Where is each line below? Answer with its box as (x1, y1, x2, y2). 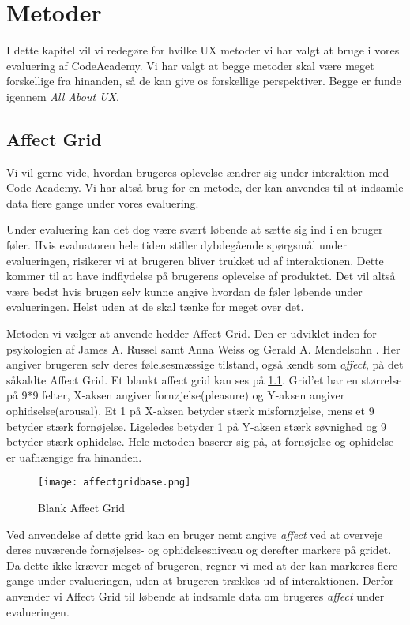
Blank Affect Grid (38, 500, 125, 516)
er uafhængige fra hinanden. (6, 448, 142, 465)
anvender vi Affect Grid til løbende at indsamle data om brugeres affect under (6, 588, 385, 604)
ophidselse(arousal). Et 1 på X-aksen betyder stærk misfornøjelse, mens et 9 (6, 402, 374, 419)
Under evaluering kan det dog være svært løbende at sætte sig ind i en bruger (6, 221, 383, 238)
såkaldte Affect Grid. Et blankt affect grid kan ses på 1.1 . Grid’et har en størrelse (6, 371, 402, 387)
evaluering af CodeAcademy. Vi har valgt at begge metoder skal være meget (6, 57, 374, 73)
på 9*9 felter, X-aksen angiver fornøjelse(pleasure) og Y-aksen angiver (6, 387, 345, 403)
